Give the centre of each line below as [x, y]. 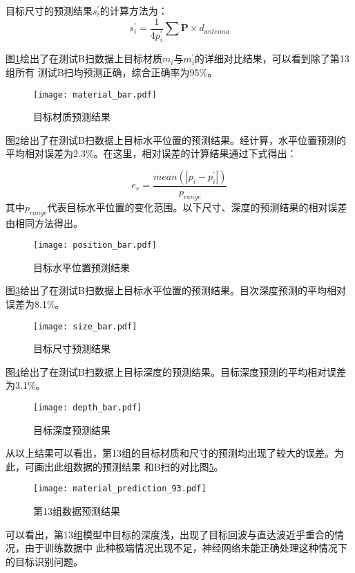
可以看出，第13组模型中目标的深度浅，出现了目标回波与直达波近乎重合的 [170, 534]
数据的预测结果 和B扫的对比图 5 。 [148, 466]
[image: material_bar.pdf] [95, 94]
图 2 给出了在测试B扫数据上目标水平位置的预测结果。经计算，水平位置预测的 [176, 139]
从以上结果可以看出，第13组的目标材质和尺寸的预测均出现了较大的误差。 [170, 453]
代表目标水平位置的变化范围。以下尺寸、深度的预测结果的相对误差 [197, 207]
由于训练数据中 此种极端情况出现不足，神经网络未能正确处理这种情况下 [186, 548]
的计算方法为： [134, 10]
